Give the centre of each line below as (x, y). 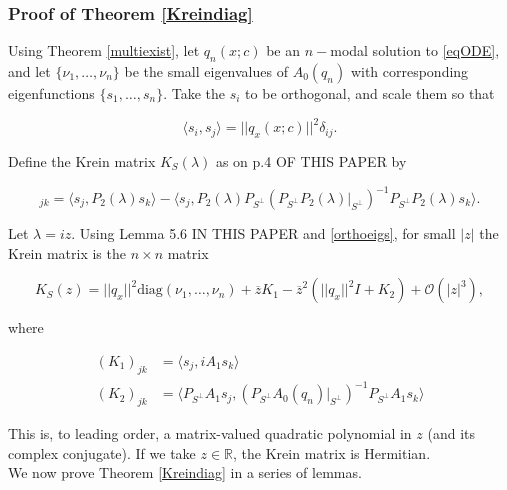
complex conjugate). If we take (102, 452)
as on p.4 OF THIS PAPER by (311, 160)
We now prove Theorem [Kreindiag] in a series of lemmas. (185, 472)
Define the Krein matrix (82, 160)
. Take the (194, 93)
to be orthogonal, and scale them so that (370, 93)
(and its (451, 432)
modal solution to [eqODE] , (415, 50)
